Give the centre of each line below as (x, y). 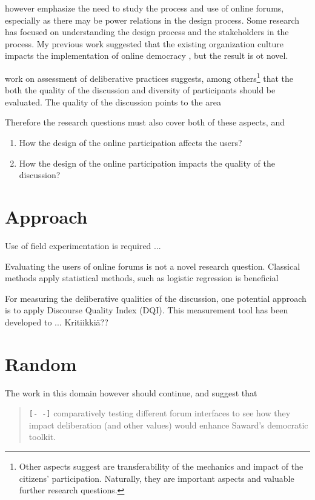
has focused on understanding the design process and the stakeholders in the (147, 32)
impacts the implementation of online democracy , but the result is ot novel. (147, 55)
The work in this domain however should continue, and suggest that (131, 392)
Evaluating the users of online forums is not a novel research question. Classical (153, 266)
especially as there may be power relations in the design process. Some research (152, 20)
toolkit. (42, 437)
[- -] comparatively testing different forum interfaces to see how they (160, 413)
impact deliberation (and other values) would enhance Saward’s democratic (168, 425)
